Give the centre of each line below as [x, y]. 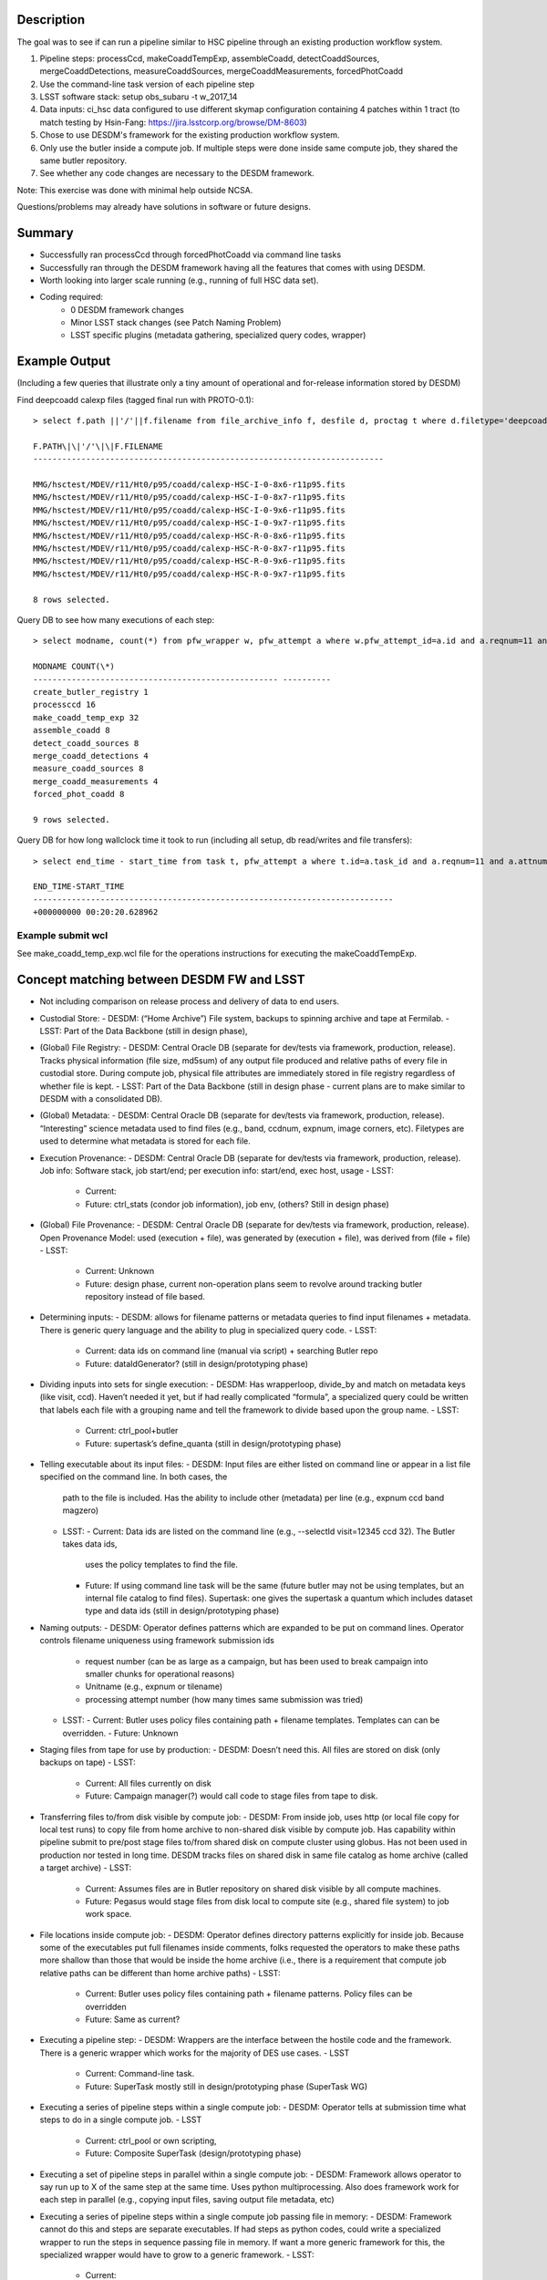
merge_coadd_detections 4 [91, 756]
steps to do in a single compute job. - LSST [121, 2119]
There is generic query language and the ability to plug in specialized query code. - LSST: [208, 1330]
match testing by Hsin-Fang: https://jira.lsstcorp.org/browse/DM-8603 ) [173, 122]
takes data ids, [90, 1544]
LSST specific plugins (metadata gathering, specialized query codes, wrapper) [218, 335]
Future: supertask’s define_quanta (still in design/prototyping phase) [213, 1443]
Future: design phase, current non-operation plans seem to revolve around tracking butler [254, 1284]
